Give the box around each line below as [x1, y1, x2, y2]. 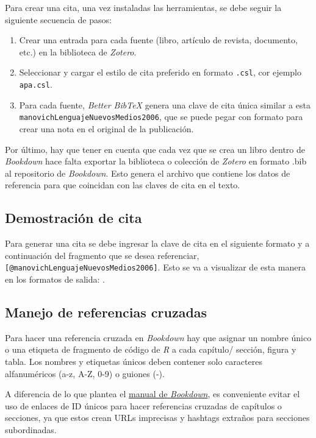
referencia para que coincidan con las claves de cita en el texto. [5, 178, 240, 191]
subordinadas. [5, 423, 57, 436]
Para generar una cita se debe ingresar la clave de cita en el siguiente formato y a [5, 237, 310, 250]
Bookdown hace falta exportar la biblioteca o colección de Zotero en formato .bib [5, 155, 307, 168]
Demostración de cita [5, 208, 142, 227]
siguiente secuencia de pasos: [5, 13, 112, 26]
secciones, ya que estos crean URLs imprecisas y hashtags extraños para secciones [5, 411, 310, 424]
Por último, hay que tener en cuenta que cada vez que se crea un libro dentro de [5, 143, 305, 155]
